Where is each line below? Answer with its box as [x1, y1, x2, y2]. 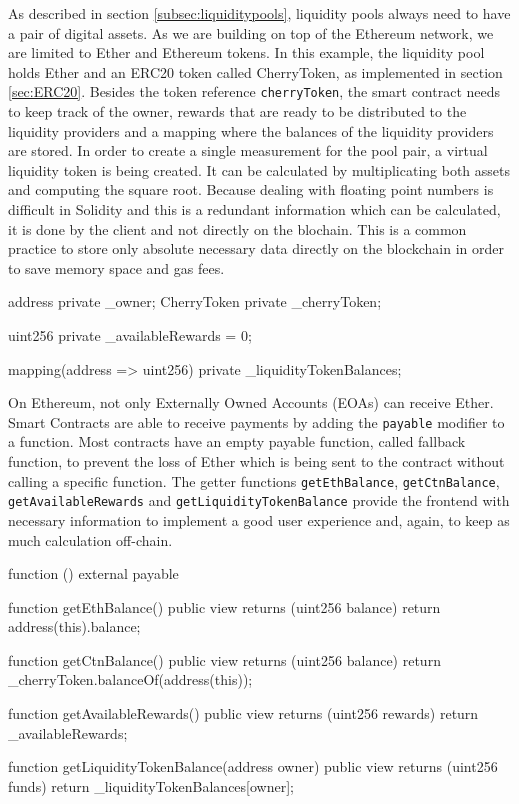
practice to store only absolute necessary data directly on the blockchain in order [8, 238, 504, 259]
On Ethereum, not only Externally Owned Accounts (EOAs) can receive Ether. [8, 392, 494, 413]
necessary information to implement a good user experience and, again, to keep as [8, 509, 510, 530]
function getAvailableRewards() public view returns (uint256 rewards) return [8, 703, 479, 724]
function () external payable [8, 563, 179, 584]
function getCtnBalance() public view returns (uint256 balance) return [8, 649, 441, 670]
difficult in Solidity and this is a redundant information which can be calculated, [8, 199, 501, 219]
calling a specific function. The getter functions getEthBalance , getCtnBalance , [8, 470, 500, 491]
